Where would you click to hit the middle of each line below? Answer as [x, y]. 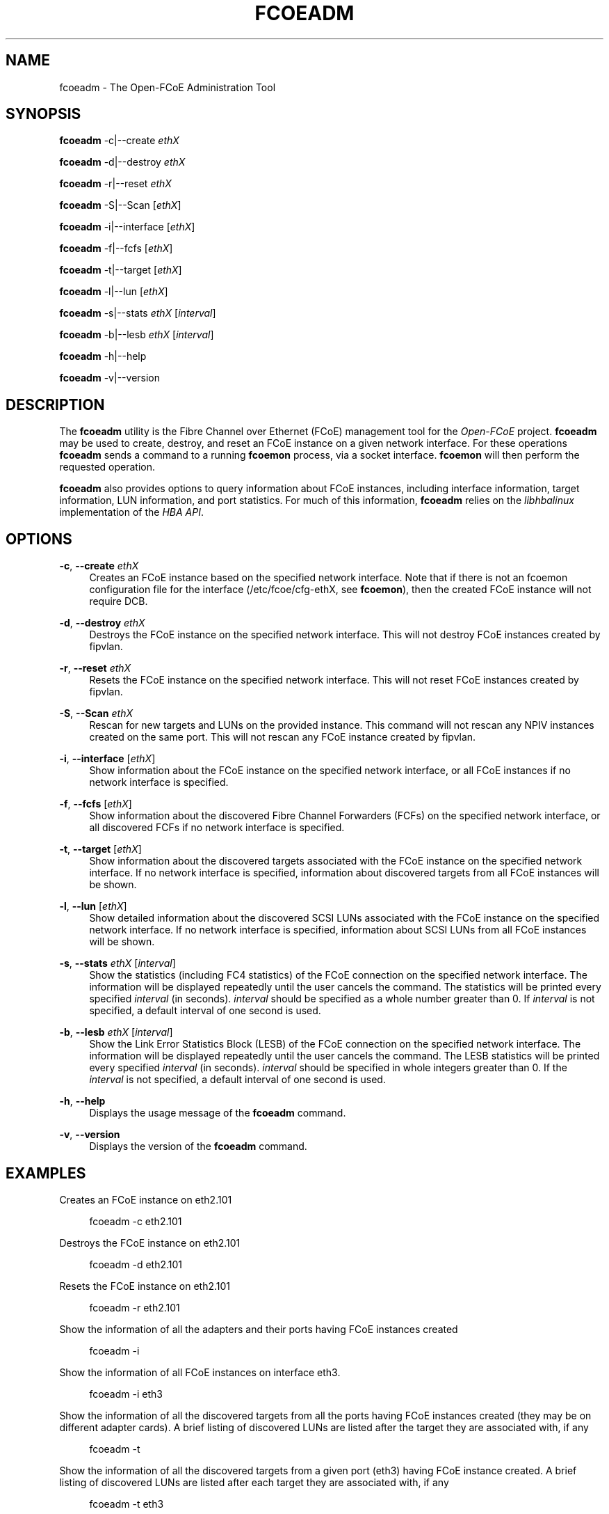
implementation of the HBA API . [132, 512]
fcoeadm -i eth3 [126, 1394]
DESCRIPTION [55, 404]
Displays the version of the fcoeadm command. [198, 1146]
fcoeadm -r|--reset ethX [115, 184]
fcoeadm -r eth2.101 [135, 1307]
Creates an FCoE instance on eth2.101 [146, 1199]
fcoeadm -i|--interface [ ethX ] [127, 227]
